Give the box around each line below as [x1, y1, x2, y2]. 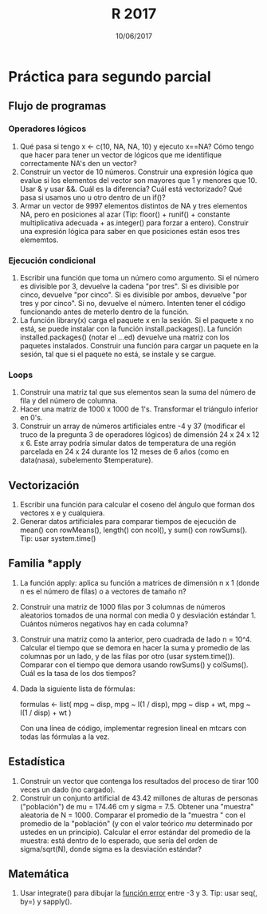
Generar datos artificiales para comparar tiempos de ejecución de [19, 517, 237, 527]
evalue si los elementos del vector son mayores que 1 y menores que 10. [19, 175, 257, 185]
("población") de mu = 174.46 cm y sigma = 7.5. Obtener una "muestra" [19, 801, 254, 811]
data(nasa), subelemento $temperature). [19, 455, 154, 465]
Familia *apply [8, 557, 82, 570]
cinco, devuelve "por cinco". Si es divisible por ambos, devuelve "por [19, 289, 247, 300]
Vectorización [8, 479, 80, 492]
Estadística [8, 755, 65, 769]
